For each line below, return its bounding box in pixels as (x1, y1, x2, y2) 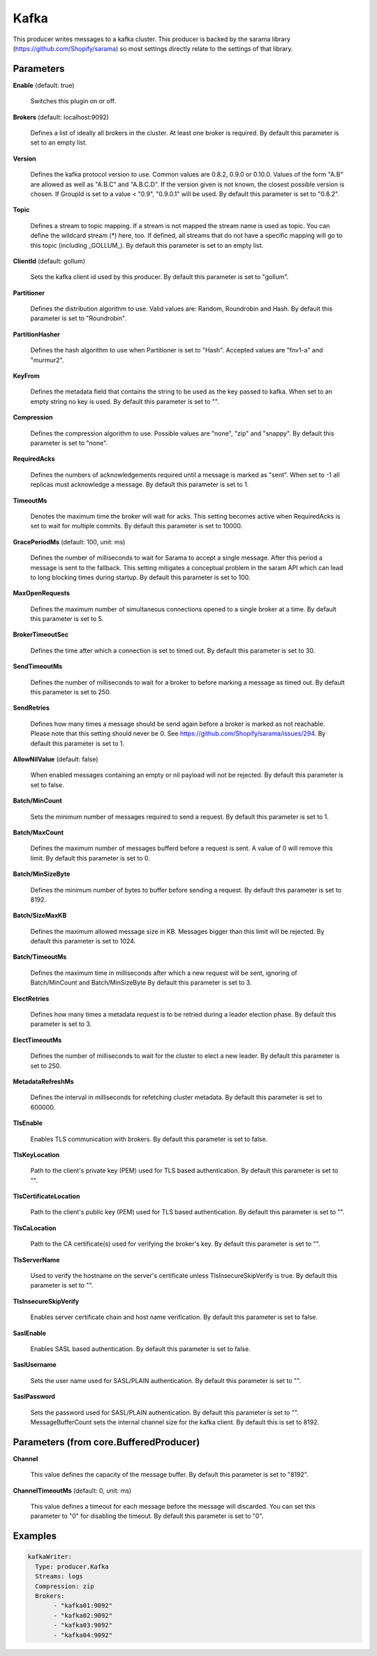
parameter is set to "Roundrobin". (30, 314, 127, 322)
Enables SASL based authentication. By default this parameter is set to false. (30, 1345, 251, 1353)
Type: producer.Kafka (35, 1562, 110, 1570)
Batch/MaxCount (13, 828, 64, 837)
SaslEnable (13, 1329, 47, 1337)
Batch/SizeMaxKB (13, 911, 67, 920)
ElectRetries (13, 994, 50, 1003)
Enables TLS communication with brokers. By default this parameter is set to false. (30, 1135, 268, 1143)
